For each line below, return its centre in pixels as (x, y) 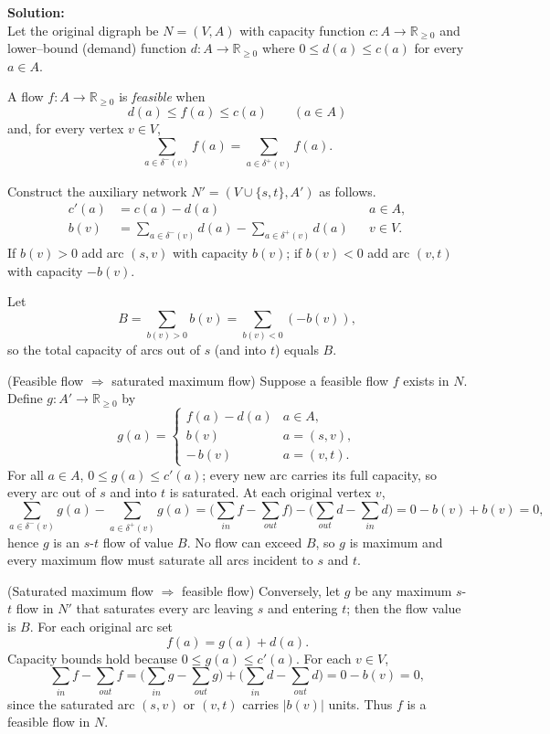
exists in (426, 380)
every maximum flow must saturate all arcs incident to (160, 560)
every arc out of (52, 492)
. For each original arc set (101, 627)
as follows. (348, 191)
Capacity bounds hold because (93, 658)
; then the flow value (404, 608)
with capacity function (302, 30)
